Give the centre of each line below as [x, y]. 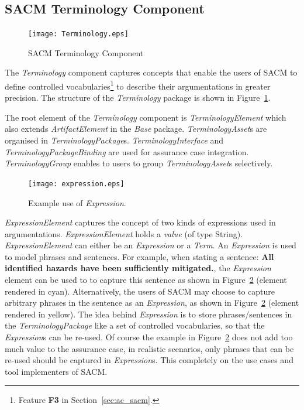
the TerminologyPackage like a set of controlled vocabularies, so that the [135, 325]
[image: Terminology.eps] [78, 34]
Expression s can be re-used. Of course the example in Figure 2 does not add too [149, 337]
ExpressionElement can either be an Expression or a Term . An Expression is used [151, 245]
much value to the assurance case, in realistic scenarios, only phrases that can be [149, 348]
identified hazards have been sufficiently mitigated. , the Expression [138, 268]
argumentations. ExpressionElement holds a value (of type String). [124, 233]
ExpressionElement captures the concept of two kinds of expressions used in [140, 222]
